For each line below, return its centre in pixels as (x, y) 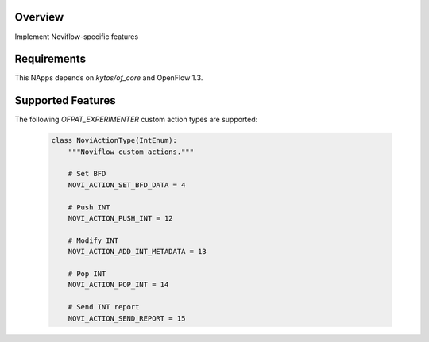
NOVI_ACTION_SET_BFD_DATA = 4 (127, 185)
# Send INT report (104, 307)
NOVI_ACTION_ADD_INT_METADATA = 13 (137, 252)
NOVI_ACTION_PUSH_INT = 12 (121, 219)
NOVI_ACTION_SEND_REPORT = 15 (127, 318)
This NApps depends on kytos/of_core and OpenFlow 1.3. (109, 78)
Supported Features (66, 100)
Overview (39, 17)
